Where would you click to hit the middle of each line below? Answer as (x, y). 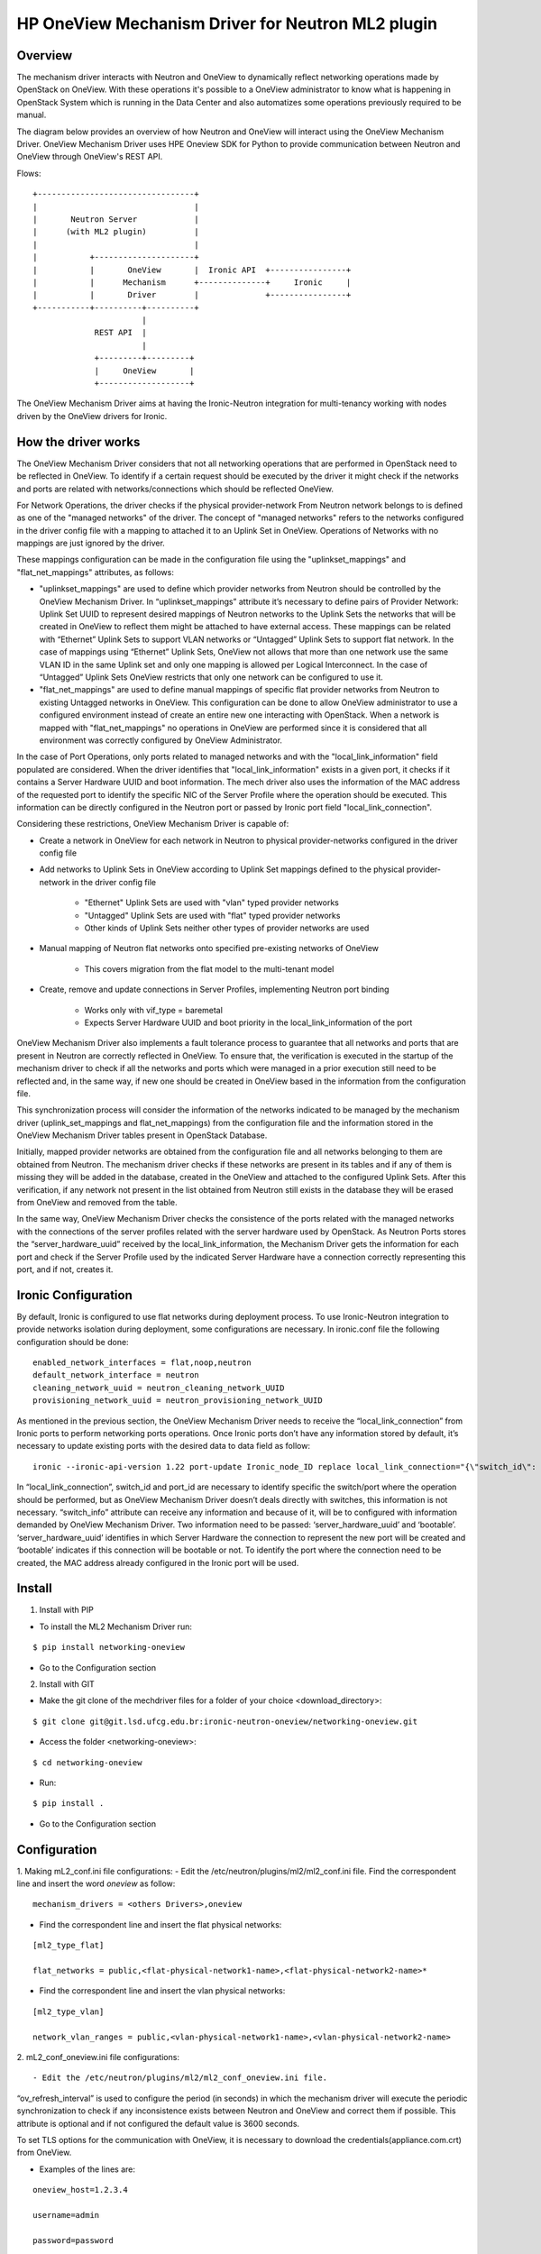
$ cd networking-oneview (87, 1762)
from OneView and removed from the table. (97, 1203)
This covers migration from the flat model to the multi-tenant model (209, 968)
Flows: (29, 173)
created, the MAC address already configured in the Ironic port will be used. (158, 1562)
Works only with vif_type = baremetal (153, 1010)
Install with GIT (67, 1684)
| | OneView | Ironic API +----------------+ (192, 270)
